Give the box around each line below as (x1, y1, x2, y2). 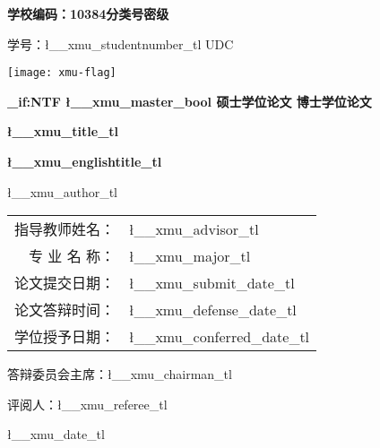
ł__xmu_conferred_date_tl (129, 325, 310, 347)
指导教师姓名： (14, 219, 116, 240)
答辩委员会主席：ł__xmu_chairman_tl (7, 365, 232, 383)
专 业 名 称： (29, 246, 116, 267)
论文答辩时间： (14, 299, 116, 321)
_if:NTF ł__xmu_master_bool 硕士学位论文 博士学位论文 (7, 91, 372, 110)
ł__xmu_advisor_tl (129, 218, 259, 239)
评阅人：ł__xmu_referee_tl (7, 394, 168, 413)
